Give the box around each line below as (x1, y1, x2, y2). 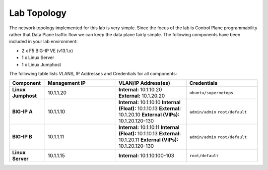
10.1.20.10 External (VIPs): (118, 112, 180, 118)
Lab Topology (9, 7, 67, 18)
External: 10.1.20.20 (118, 92, 165, 99)
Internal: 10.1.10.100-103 (118, 152, 175, 159)
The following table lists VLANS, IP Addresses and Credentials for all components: (9, 70, 177, 76)
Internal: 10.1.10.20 (118, 86, 162, 93)
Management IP (47, 80, 86, 87)
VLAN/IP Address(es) (118, 80, 171, 87)
